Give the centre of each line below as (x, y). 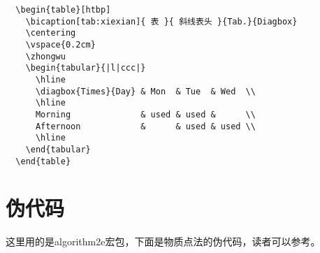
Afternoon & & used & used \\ (145, 126)
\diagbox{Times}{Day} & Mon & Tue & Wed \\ (145, 91)
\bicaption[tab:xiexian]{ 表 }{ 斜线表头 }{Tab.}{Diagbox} (161, 21)
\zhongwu (45, 56)
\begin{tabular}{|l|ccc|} (86, 68)
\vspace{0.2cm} (60, 44)
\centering (51, 33)
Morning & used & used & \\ (145, 114)
